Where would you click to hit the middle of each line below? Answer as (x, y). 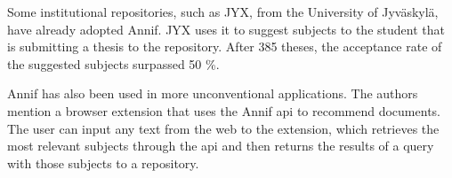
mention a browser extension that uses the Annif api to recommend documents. (224, 110)
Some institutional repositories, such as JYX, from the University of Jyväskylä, (223, 12)
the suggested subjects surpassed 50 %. (113, 63)
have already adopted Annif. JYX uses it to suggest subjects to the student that (226, 29)
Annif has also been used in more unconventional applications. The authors (213, 93)
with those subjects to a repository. (103, 163)
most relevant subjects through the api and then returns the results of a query (221, 146)
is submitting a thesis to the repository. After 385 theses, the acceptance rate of (225, 46)
